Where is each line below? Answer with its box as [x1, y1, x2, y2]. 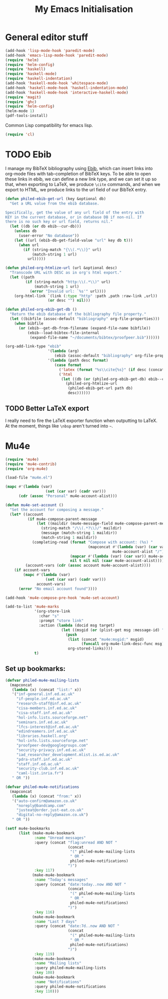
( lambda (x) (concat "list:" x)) [11, 687, 81, 692]
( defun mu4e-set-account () [5, 502, 64, 507]
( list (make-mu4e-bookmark [18, 830, 75, 835]
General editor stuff [5, 31, 88, 43]
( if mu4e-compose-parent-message [27, 516, 97, 521]
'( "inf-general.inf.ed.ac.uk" [11, 691, 75, 697]
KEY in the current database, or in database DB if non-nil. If [5, 214, 142, 219]
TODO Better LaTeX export [5, 404, 89, 413]
